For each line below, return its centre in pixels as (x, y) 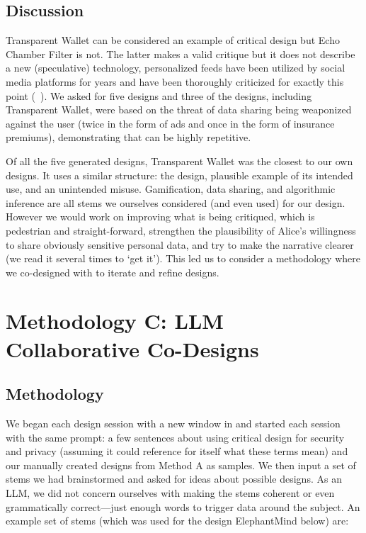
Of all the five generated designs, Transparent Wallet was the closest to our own (179, 161)
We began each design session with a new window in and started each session (173, 423)
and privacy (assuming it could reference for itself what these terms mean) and (177, 451)
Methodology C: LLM (115, 321)
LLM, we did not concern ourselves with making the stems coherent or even (170, 493)
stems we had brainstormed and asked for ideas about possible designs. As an (174, 479)
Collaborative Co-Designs (132, 348)
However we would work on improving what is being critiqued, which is (160, 217)
